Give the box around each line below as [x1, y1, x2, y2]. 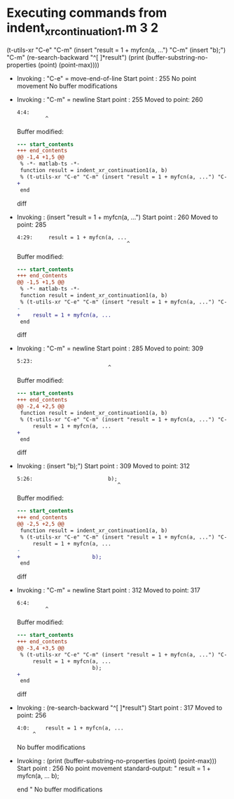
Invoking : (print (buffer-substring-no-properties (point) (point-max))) [16, 757, 217, 765]
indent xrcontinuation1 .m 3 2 [6, 20, 159, 38]
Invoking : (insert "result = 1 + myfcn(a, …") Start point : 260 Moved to [16, 213, 219, 221]
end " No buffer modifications [16, 785, 103, 794]
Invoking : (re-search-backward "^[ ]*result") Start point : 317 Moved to [16, 704, 223, 712]
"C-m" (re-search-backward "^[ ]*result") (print [6, 53, 144, 61]
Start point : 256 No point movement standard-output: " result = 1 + [16, 764, 212, 773]
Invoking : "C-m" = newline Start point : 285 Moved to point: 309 [16, 344, 204, 352]
